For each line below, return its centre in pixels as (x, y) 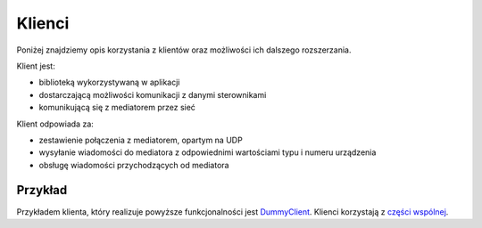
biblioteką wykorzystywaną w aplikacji (109, 82)
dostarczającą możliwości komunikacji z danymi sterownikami (153, 94)
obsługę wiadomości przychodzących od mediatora (134, 165)
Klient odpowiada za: (55, 124)
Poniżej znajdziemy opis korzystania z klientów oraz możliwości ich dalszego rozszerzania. (184, 50)
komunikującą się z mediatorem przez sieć (117, 108)
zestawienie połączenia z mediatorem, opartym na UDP (141, 140)
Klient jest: (36, 66)
